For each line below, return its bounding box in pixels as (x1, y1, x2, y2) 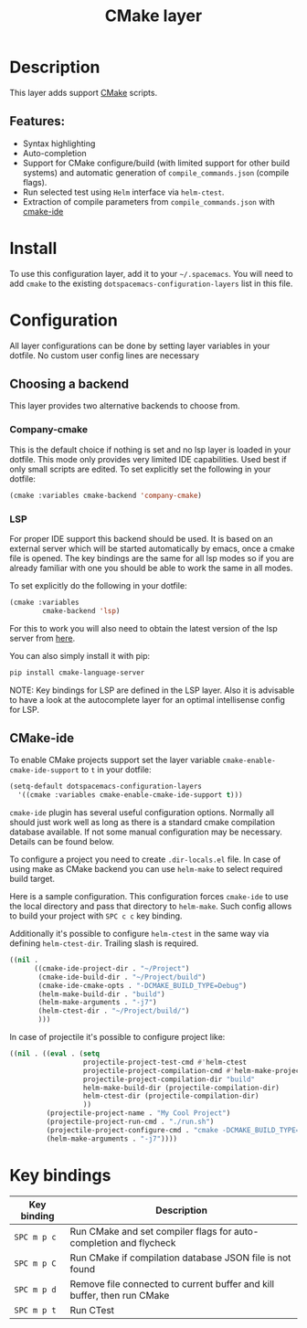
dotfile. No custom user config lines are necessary (9, 349, 199, 361)
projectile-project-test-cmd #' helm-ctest (82, 1057, 248, 1067)
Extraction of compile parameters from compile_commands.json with (22, 196, 276, 207)
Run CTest (69, 1303, 115, 1316)
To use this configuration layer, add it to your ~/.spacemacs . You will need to (9, 268, 294, 279)
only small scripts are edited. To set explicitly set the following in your (9, 463, 271, 474)
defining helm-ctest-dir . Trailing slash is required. (9, 938, 199, 949)
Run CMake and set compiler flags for (69, 1225, 232, 1238)
